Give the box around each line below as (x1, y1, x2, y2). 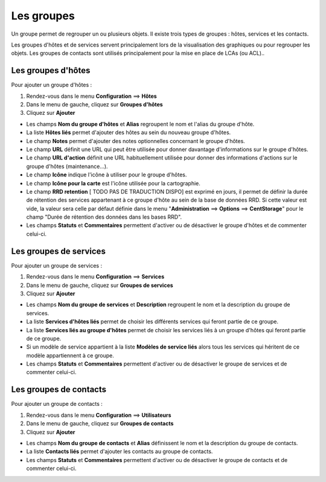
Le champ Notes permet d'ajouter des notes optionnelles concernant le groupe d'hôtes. (26, 137, 246, 144)
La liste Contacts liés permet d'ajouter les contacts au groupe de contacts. (26, 448, 213, 455)
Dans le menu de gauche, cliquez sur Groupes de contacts (26, 420, 174, 427)
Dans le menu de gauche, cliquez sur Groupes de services (26, 281, 173, 289)
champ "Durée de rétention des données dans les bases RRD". (26, 213, 182, 220)
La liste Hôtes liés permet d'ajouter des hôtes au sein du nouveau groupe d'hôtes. (26, 129, 231, 136)
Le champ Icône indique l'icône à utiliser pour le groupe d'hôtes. (26, 171, 187, 178)
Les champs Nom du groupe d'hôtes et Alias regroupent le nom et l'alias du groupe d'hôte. (26, 120, 255, 127)
